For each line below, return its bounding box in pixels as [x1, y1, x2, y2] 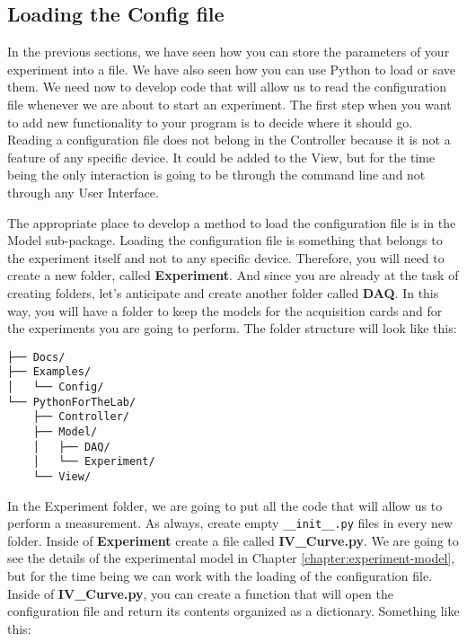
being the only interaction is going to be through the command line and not [7, 165, 426, 184]
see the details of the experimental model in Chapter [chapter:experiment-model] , [7, 549, 455, 567]
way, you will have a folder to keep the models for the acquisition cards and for [7, 301, 443, 320]
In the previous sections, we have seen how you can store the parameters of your [7, 42, 450, 61]
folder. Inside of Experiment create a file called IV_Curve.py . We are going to [7, 531, 459, 549]
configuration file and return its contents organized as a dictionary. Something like [7, 601, 460, 620]
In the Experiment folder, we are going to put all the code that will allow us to [7, 496, 443, 514]
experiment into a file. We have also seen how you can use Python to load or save [7, 59, 456, 78]
